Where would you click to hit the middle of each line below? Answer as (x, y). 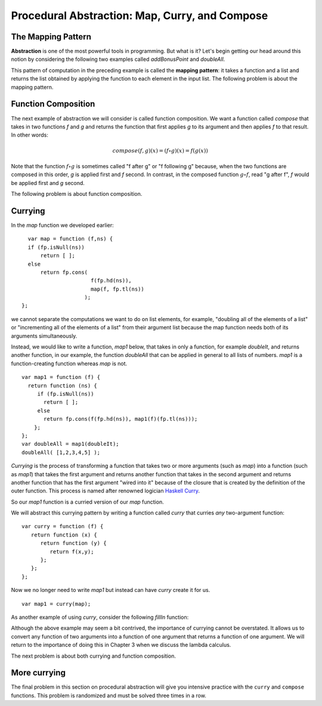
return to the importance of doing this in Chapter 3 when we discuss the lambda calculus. (121, 645)
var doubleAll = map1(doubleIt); (70, 444)
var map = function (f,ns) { (70, 239)
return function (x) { (64, 535)
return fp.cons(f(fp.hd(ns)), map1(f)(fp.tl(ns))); (121, 419)
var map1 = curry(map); (56, 604)
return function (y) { (73, 543)
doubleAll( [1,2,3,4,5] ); (61, 452)
